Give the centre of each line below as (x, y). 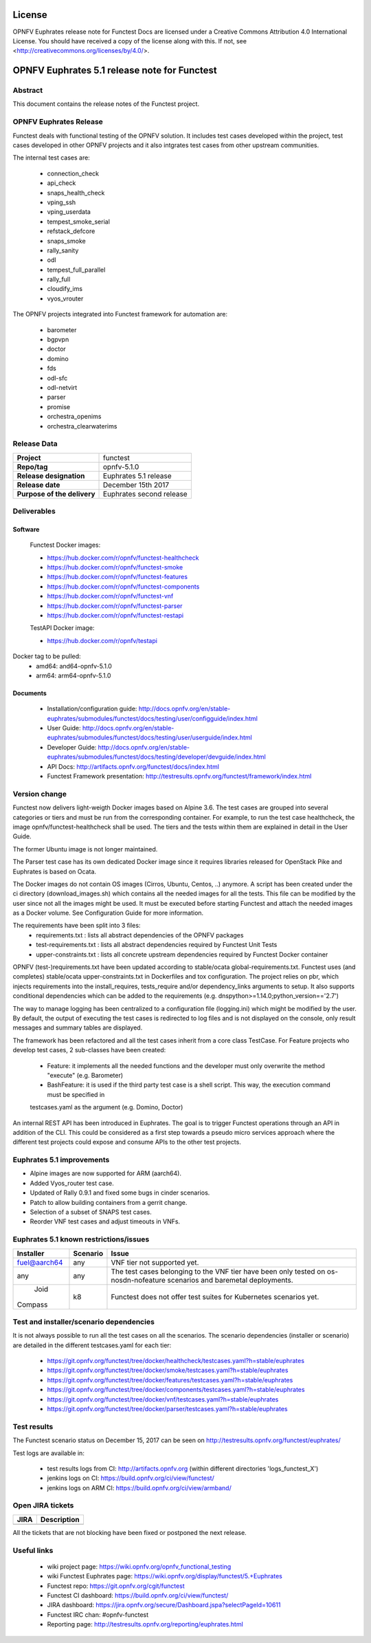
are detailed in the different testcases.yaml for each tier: (92, 1345)
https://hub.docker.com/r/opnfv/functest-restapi (115, 615)
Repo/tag (32, 466)
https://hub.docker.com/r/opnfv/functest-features (117, 577)
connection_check (73, 173)
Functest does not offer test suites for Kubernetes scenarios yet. (215, 1296)
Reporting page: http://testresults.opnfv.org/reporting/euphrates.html (145, 1624)
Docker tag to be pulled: (47, 656)
